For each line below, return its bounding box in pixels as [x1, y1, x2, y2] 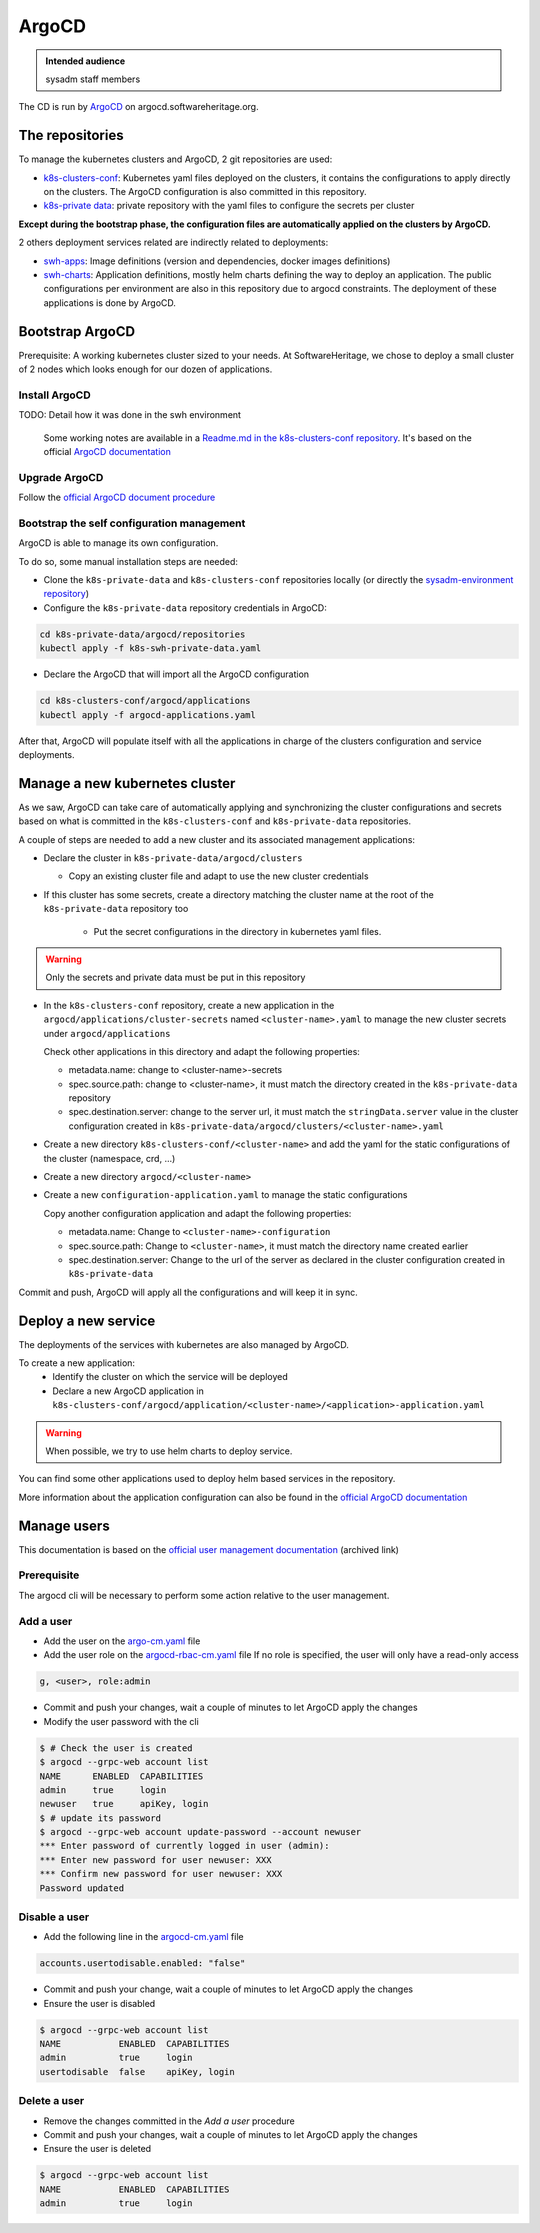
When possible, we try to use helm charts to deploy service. [45, 1445, 293, 1457]
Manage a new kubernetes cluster [18, 775, 236, 792]
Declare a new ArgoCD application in [52, 1385, 204, 1397]
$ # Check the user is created [39, 1742, 194, 1754]
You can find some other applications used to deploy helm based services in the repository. [18, 1473, 396, 1485]
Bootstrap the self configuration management [18, 516, 246, 530]
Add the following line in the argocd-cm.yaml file [43, 1931, 244, 1943]
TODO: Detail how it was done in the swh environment [18, 409, 242, 421]
